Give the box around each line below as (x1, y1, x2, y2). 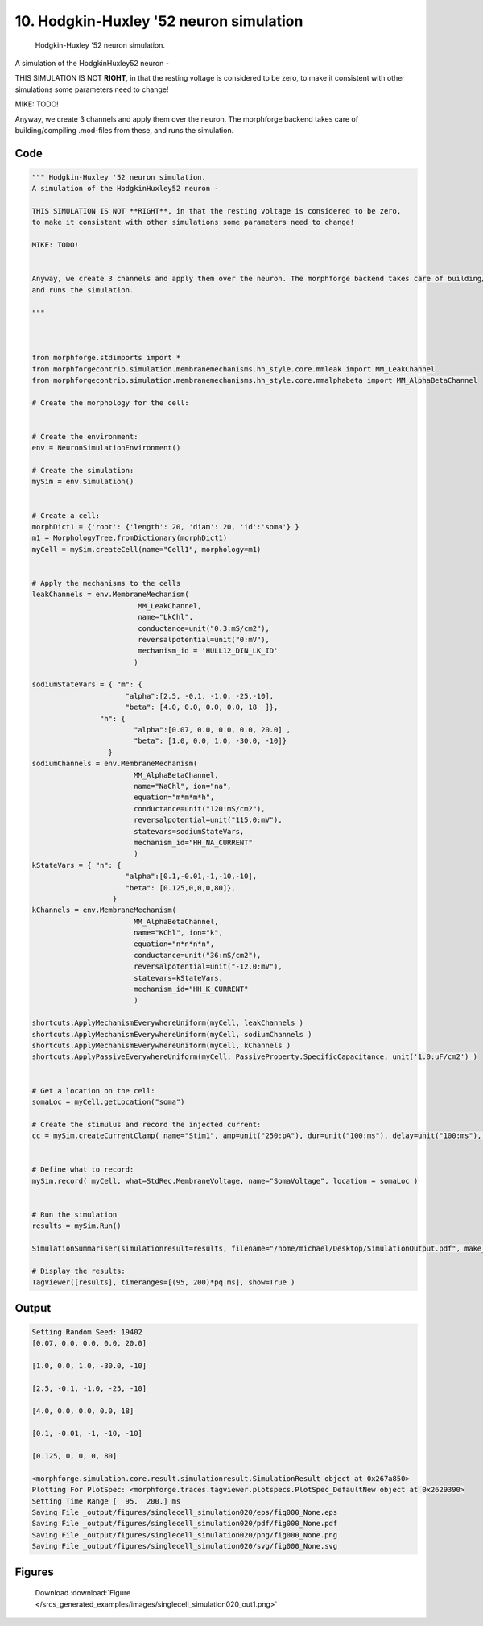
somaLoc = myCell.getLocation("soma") (31, 1097, 185, 1106)
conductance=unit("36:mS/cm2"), (133, 951, 262, 960)
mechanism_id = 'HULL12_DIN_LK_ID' (138, 646, 279, 656)
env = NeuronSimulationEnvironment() (31, 443, 181, 453)
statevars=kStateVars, (133, 973, 223, 982)
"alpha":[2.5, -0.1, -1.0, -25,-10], (125, 691, 275, 700)
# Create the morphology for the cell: (31, 398, 189, 407)
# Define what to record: (31, 1165, 134, 1174)
